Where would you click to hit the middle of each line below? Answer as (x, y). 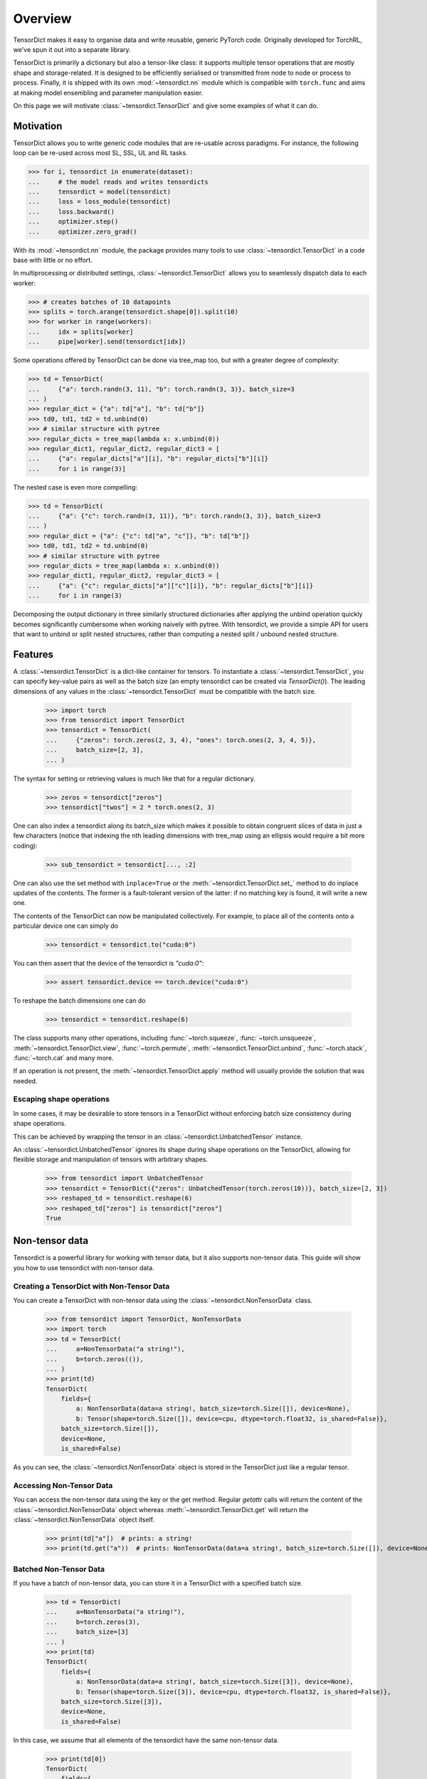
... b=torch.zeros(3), (93, 1622)
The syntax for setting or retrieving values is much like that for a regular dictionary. (135, 778)
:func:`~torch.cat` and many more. (63, 1057)
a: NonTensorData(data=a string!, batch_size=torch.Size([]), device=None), (213, 1409)
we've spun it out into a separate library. (72, 49)
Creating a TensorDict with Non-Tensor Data (91, 1286)
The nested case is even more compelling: (75, 487)
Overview (42, 19)
